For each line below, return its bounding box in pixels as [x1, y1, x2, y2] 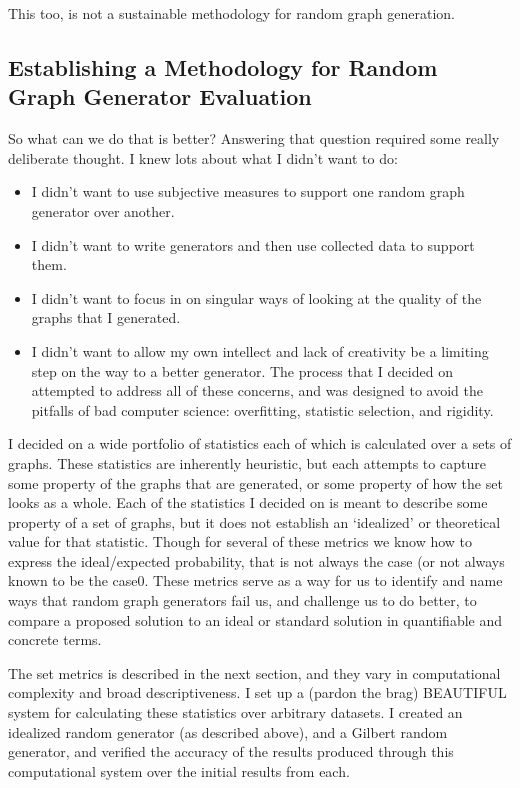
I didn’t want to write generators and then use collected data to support [31, 234, 475, 255]
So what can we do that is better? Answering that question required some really [8, 128, 500, 149]
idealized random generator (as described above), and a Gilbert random [8, 721, 448, 742]
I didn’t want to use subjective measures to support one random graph [31, 181, 465, 202]
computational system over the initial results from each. [8, 760, 350, 781]
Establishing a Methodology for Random [8, 51, 438, 82]
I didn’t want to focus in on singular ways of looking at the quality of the [31, 287, 482, 308]
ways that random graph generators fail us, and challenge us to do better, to [8, 590, 477, 611]
